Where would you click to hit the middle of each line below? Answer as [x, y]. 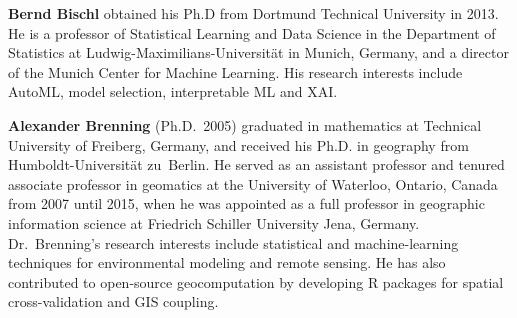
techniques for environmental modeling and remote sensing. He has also [227, 262]
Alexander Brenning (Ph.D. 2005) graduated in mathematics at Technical [245, 124]
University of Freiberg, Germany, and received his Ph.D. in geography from [238, 144]
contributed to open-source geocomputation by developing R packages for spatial [256, 281]
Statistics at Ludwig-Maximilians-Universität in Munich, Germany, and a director [258, 52]
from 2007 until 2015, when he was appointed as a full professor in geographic [246, 203]
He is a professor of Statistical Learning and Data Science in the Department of [252, 32]
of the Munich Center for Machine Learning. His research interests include [235, 71]
